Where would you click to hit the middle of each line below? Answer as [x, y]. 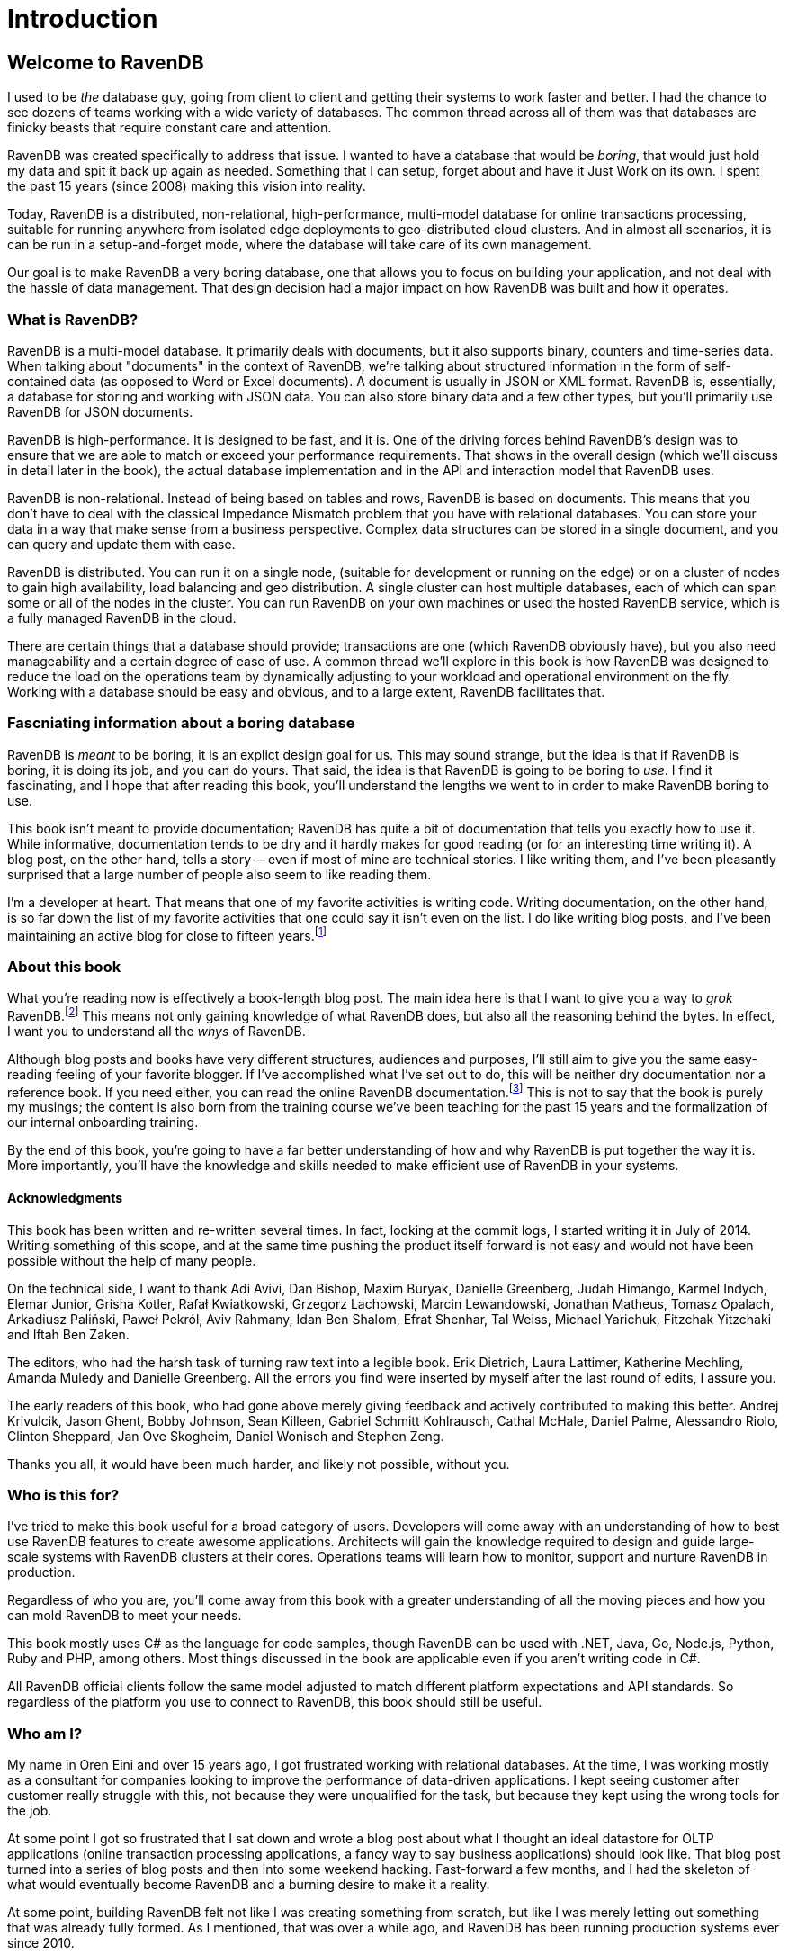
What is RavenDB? [73, 319]
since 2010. [41, 1943]
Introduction [83, 19]
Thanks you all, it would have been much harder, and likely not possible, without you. [259, 1464]
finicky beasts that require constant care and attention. [170, 128]
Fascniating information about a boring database [181, 723]
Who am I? [45, 1733]
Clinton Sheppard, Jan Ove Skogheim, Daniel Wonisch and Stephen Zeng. [226, 1436]
